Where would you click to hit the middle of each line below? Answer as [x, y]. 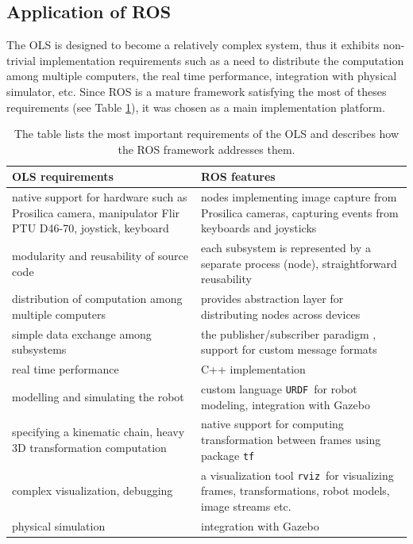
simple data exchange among [82, 333]
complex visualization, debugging [93, 490]
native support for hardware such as [100, 197]
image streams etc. [246, 506]
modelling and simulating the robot [98, 396]
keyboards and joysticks [259, 228]
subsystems [39, 349]
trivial [21, 60]
